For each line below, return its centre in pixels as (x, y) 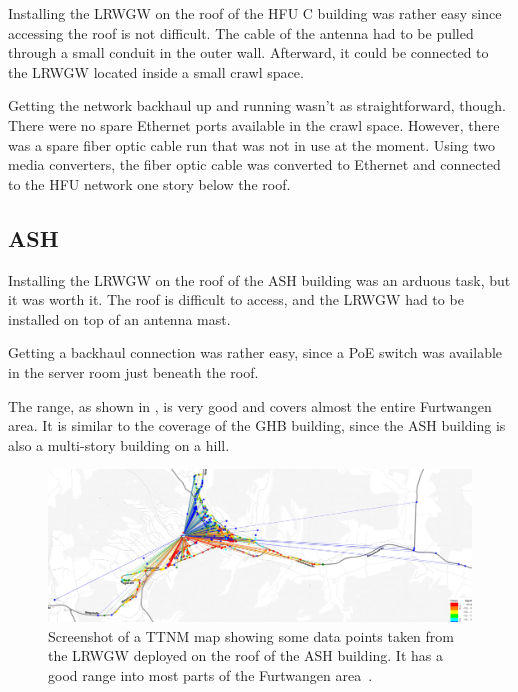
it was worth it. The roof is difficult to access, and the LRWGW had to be (236, 299)
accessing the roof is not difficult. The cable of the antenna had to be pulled (241, 32)
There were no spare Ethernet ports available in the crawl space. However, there (254, 124)
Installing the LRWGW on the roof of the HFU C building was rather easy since (255, 13)
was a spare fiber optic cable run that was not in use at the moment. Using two (251, 144)
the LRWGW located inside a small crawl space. (156, 71)
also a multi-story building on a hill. (119, 444)
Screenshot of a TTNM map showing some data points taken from (251, 635)
